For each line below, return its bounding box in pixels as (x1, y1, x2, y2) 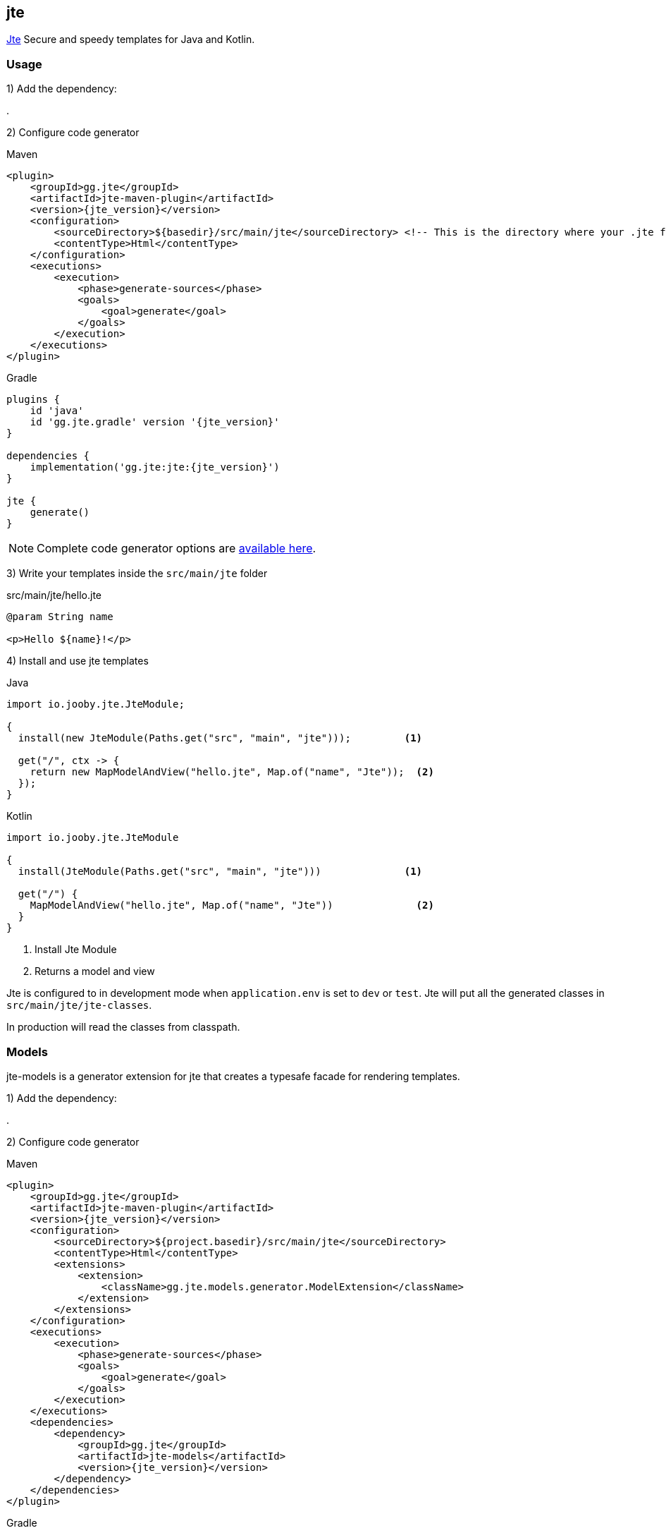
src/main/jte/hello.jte (6, 589, 101, 602)
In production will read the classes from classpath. (6, 1021, 240, 1034)
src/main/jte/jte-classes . (6, 999, 152, 1012)
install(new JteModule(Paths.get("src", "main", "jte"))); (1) (18, 732, 423, 744)
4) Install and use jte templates (6, 655, 149, 667)
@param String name (6, 611, 113, 623)
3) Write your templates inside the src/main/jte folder (6, 567, 268, 580)
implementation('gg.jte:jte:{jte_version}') (30, 461, 280, 473)
